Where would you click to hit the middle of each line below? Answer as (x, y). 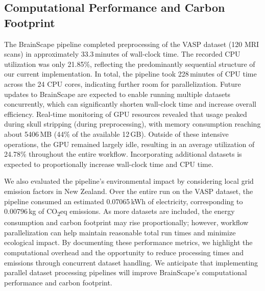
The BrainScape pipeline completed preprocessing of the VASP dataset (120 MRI (132, 44)
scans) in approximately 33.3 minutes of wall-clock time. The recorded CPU (122, 54)
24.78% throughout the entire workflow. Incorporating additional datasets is (123, 154)
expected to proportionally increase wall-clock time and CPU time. (109, 164)
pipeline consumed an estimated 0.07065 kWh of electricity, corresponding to (124, 201)
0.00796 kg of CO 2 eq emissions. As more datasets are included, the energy (119, 212)
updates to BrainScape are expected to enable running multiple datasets (117, 94)
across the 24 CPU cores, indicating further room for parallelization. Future (123, 83)
